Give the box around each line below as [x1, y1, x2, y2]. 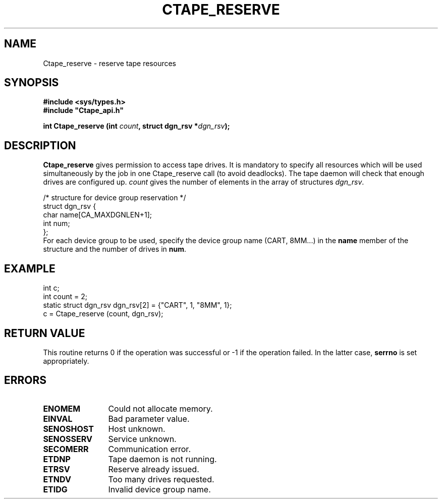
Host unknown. [108, 423, 165, 434]
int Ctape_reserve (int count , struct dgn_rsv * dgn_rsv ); [43, 122, 230, 131]
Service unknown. [108, 433, 177, 444]
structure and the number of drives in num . [43, 245, 187, 254]
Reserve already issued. [108, 464, 199, 474]
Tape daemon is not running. [108, 454, 217, 464]
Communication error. [108, 443, 191, 454]
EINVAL [43, 413, 73, 424]
